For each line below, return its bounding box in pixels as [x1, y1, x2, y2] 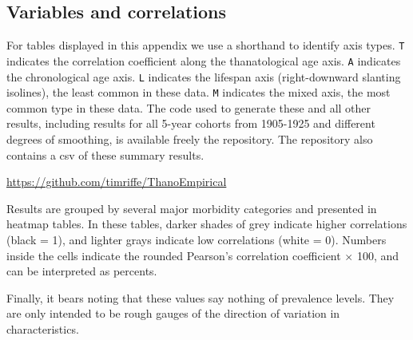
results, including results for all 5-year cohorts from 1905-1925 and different [6, 115, 375, 132]
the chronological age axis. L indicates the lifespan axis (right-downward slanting [6, 68, 401, 85]
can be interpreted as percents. [6, 263, 157, 279]
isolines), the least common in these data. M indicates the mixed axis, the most [6, 84, 391, 101]
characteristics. [6, 320, 79, 337]
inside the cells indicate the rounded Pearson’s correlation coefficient [6, 247, 341, 263]
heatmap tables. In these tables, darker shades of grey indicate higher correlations [6, 215, 407, 232]
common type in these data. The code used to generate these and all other [6, 99, 371, 116]
